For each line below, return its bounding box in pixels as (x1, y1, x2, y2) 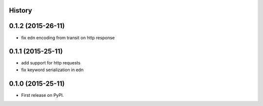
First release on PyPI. (21, 92, 64, 98)
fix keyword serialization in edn (21, 67, 84, 73)
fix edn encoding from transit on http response (21, 34, 115, 41)
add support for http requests (21, 60, 80, 66)
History (9, 6, 33, 15)
